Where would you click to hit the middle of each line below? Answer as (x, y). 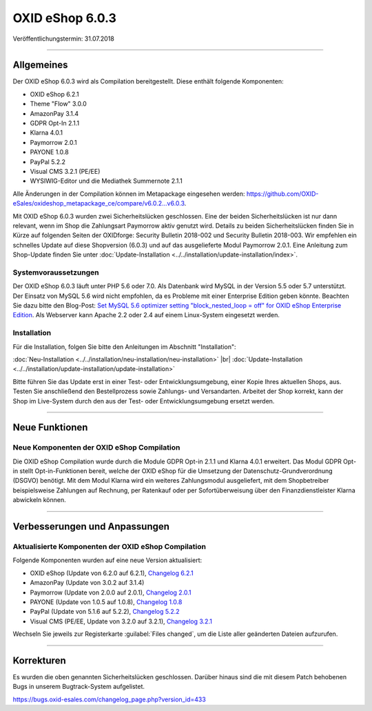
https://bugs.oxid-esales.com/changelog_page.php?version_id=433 (109, 699)
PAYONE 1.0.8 (49, 152)
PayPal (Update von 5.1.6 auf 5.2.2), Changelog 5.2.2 (105, 612)
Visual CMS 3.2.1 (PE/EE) (65, 171)
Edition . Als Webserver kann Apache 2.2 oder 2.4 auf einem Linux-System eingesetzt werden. (146, 315)
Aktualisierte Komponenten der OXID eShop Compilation (110, 547)
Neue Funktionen (50, 428)
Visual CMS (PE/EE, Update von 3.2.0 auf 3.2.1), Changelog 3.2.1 (121, 621)
